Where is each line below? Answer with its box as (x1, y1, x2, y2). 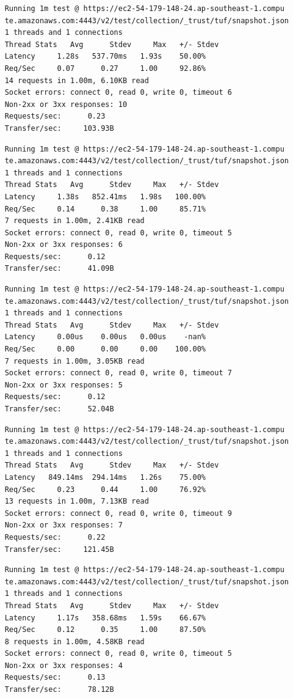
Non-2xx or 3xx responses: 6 (4, 240, 123, 249)
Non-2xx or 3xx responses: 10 (4, 100, 128, 109)
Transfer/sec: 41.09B (4, 264, 114, 273)
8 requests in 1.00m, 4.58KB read (4, 637, 145, 646)
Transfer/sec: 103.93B (4, 123, 114, 133)
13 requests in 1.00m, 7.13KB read (4, 497, 149, 506)
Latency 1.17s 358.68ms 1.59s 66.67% (4, 613, 206, 622)
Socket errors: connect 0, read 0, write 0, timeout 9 (4, 509, 232, 518)
